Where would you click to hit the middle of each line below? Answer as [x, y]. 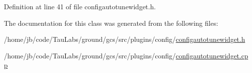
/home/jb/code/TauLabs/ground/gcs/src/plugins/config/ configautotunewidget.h [125, 39]
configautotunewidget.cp [212, 55]
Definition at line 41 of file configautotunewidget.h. [80, 6]
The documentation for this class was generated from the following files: [111, 23]
